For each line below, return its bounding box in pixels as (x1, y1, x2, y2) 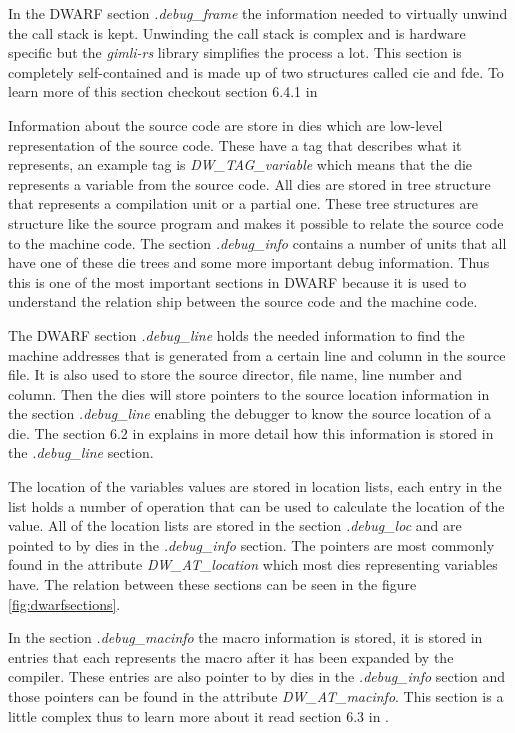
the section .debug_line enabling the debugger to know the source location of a (8, 403, 492, 424)
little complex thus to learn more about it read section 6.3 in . (8, 705, 389, 726)
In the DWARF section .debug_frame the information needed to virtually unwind (8, 3, 508, 23)
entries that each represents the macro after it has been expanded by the (8, 646, 454, 667)
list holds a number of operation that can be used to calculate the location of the (8, 495, 505, 516)
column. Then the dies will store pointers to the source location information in (8, 383, 490, 404)
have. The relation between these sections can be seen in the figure (8, 574, 417, 595)
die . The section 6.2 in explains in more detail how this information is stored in (8, 422, 494, 443)
